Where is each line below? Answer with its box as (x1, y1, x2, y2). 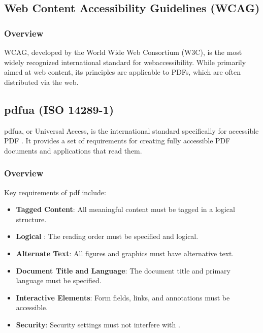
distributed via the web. (4, 76, 79, 87)
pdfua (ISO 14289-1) (4, 101, 114, 117)
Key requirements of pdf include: (4, 187, 106, 197)
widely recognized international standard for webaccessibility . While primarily (4, 56, 246, 67)
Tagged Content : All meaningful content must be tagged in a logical (16, 204, 235, 215)
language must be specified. (16, 275, 102, 286)
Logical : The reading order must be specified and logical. (16, 231, 199, 241)
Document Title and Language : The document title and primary (16, 265, 231, 276)
